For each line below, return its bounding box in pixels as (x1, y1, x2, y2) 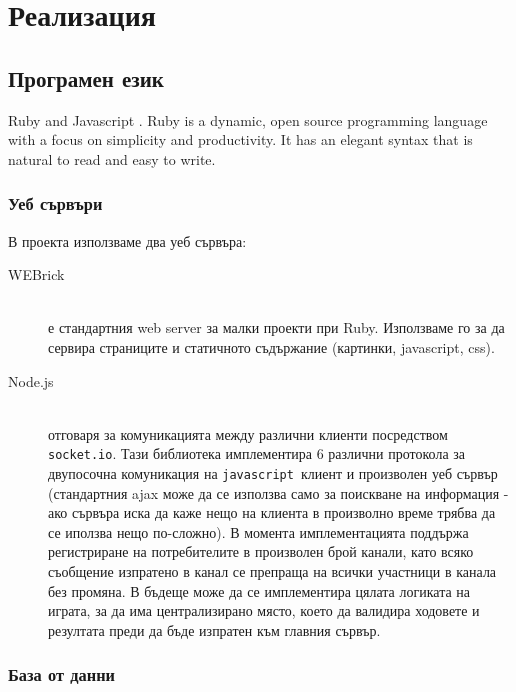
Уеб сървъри (8, 191, 103, 216)
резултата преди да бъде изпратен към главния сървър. (48, 619, 381, 640)
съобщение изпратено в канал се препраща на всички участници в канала (48, 561, 497, 582)
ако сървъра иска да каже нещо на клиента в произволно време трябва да (48, 502, 496, 523)
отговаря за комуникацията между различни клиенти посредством (48, 423, 448, 444)
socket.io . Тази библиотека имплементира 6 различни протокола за (48, 443, 465, 464)
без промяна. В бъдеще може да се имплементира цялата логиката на (48, 580, 471, 601)
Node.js (8, 370, 54, 391)
